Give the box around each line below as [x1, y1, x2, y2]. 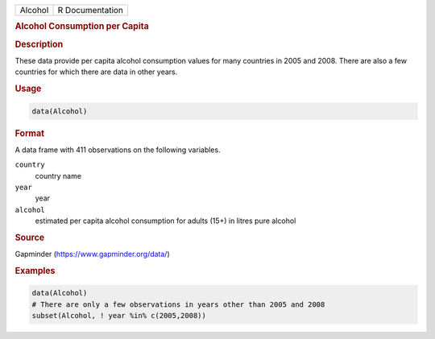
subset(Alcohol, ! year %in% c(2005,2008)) [31, 311, 207, 320]
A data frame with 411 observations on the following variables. [14, 145, 221, 155]
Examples [14, 265, 56, 276]
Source [14, 232, 45, 243]
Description [14, 39, 64, 50]
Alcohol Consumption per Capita [14, 21, 149, 32]
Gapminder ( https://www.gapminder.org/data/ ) [14, 250, 171, 259]
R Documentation [57, 5, 124, 15]
